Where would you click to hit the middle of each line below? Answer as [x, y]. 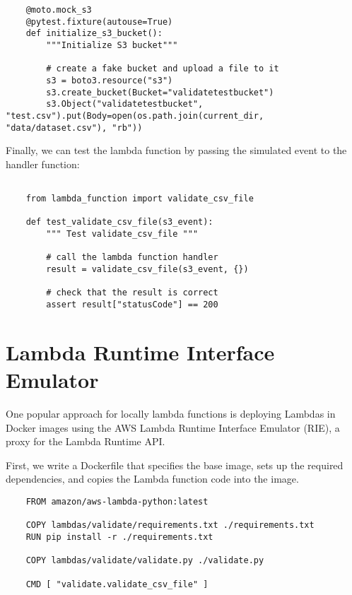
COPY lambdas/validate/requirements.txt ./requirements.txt [170, 525]
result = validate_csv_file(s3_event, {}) [147, 269]
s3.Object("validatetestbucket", [125, 104]
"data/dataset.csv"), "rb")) [74, 128]
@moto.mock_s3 [59, 10]
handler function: [43, 164]
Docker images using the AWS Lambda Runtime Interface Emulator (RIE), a [173, 427]
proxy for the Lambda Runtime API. [86, 441]
